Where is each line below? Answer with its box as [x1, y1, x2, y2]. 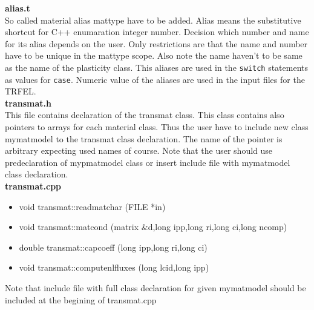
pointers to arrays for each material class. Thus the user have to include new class [5, 120, 309, 133]
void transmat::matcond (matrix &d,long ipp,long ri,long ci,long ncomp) [19, 220, 287, 233]
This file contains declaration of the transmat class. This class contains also [5, 108, 284, 121]
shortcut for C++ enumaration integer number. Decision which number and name [5, 25, 309, 38]
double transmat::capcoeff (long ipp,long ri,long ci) [19, 240, 208, 253]
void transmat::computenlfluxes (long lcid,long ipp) [19, 261, 209, 274]
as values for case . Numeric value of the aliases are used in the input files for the [5, 73, 305, 85]
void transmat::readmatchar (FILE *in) [19, 200, 166, 213]
